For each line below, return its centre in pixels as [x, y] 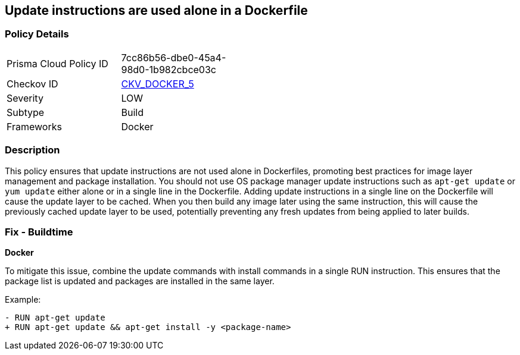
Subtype [26, 112]
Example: [23, 300]
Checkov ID [32, 84]
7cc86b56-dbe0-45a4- [174, 57]
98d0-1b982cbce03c [169, 69]
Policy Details [37, 34]
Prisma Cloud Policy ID [57, 63]
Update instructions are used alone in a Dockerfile [156, 10]
